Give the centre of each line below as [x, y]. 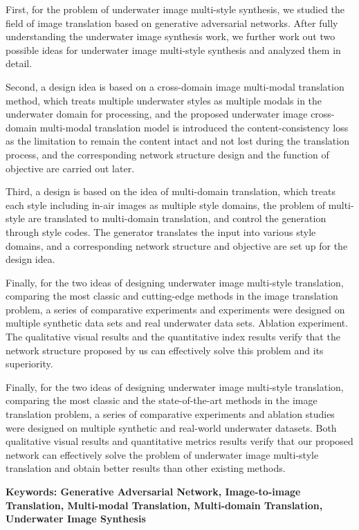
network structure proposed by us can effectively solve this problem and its [165, 350]
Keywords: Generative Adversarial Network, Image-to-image [153, 491]
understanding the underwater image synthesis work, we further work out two [171, 36]
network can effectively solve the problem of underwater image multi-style [162, 454]
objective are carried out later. [70, 168]
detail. [19, 63]
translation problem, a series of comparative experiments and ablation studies [170, 414]
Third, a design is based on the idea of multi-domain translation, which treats [171, 191]
